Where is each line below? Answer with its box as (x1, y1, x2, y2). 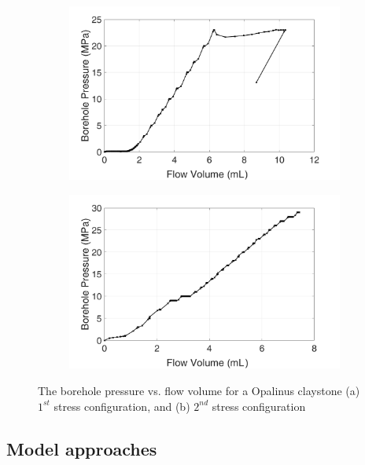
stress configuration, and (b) (53, 397, 190, 414)
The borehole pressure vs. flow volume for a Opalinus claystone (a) (38, 382, 360, 398)
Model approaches (6, 436, 157, 460)
